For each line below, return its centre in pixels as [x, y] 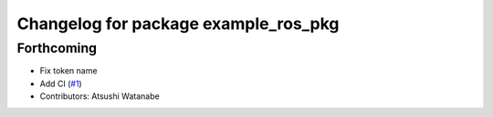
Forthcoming [57, 48]
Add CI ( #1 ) [61, 83]
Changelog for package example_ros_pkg [178, 24]
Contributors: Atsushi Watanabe [100, 96]
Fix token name [68, 71]
